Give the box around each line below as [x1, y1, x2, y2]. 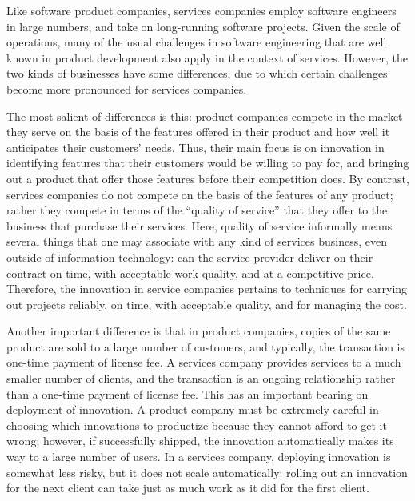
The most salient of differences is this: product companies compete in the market [6, 107, 403, 124]
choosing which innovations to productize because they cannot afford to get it [6, 416, 387, 433]
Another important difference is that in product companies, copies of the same [6, 323, 391, 339]
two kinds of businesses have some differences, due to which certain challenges [6, 65, 388, 82]
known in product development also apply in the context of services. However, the [6, 49, 408, 66]
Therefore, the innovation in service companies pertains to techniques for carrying [6, 280, 408, 297]
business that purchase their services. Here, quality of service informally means [6, 217, 393, 234]
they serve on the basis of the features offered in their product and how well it [6, 123, 390, 140]
